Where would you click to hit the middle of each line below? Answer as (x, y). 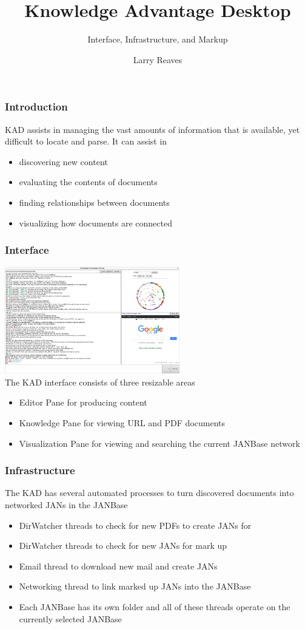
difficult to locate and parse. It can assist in (86, 141)
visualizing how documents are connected (96, 223)
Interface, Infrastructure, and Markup (158, 39)
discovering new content (63, 161)
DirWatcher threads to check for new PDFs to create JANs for (135, 525)
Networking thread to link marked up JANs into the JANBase (135, 586)
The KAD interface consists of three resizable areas (100, 382)
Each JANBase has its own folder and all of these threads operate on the (155, 606)
